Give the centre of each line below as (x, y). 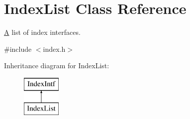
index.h (54, 49)
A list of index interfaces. (42, 32)
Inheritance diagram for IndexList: (57, 65)
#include (18, 49)
